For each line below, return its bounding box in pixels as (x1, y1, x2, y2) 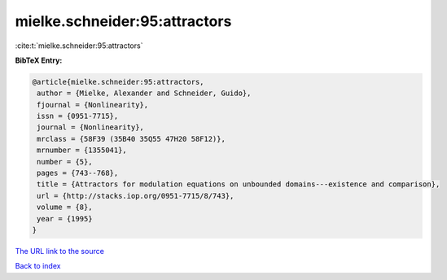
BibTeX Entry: (15, 55, 63, 65)
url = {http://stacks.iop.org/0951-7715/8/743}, (37, 191, 234, 200)
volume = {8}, (37, 203, 93, 212)
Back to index (15, 261, 61, 271)
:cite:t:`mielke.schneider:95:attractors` (15, 41, 143, 50)
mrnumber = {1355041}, (37, 146, 128, 155)
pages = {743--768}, (37, 168, 119, 178)
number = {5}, (37, 157, 93, 166)
